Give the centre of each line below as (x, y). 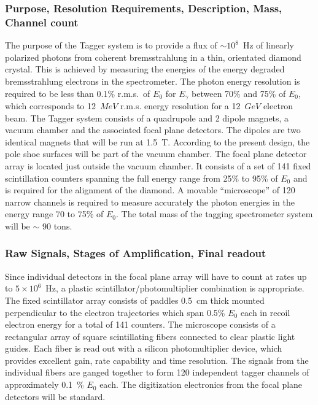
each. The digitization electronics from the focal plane (201, 384)
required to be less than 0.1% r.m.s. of (78, 93)
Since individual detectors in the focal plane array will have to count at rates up (156, 276)
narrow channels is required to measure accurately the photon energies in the (150, 202)
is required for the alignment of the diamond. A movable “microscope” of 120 (150, 190)
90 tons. (57, 226)
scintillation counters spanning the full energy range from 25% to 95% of (142, 178)
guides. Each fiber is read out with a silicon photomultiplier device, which (144, 348)
